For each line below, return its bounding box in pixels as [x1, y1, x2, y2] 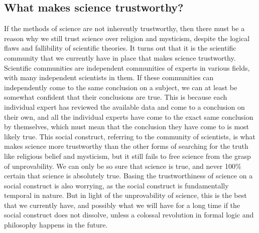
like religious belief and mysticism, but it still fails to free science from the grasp [4, 150, 251, 161]
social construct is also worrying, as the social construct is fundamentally [4, 180, 229, 190]
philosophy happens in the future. [4, 219, 108, 230]
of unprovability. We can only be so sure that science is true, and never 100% [4, 160, 241, 171]
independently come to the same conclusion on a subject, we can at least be [4, 82, 237, 92]
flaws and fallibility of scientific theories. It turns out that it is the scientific [4, 43, 236, 53]
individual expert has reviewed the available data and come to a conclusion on [4, 101, 245, 112]
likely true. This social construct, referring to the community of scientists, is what [4, 131, 255, 141]
